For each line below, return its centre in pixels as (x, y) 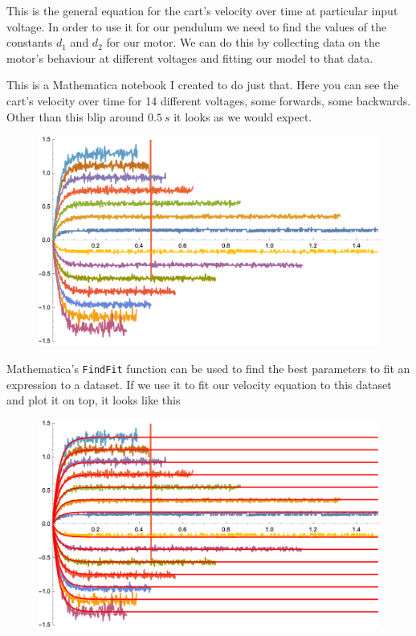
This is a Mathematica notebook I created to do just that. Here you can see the (203, 85)
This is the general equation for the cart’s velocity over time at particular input (202, 10)
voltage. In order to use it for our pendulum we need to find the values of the (197, 26)
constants (30, 42)
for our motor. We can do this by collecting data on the (243, 42)
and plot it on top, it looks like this (94, 400)
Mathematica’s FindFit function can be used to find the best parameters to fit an (208, 369)
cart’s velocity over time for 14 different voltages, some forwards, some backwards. (209, 100)
